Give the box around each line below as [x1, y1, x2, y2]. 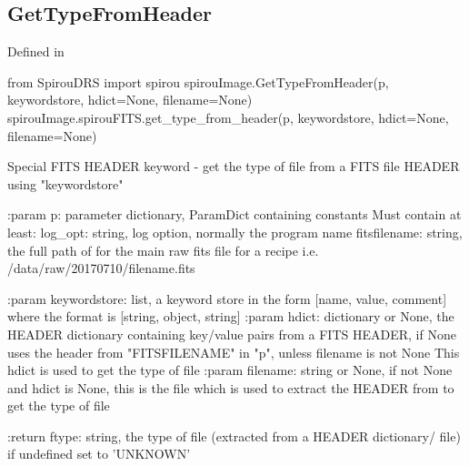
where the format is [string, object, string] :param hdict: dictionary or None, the [7, 307, 454, 326]
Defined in [7, 42, 65, 61]
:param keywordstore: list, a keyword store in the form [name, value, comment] [7, 289, 447, 308]
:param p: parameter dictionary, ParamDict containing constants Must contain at [7, 205, 462, 224]
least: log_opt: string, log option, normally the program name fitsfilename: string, [7, 222, 463, 241]
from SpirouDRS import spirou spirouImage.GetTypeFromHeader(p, [7, 72, 389, 91]
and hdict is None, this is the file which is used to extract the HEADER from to [7, 378, 454, 397]
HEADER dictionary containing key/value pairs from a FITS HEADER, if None [7, 324, 456, 343]
